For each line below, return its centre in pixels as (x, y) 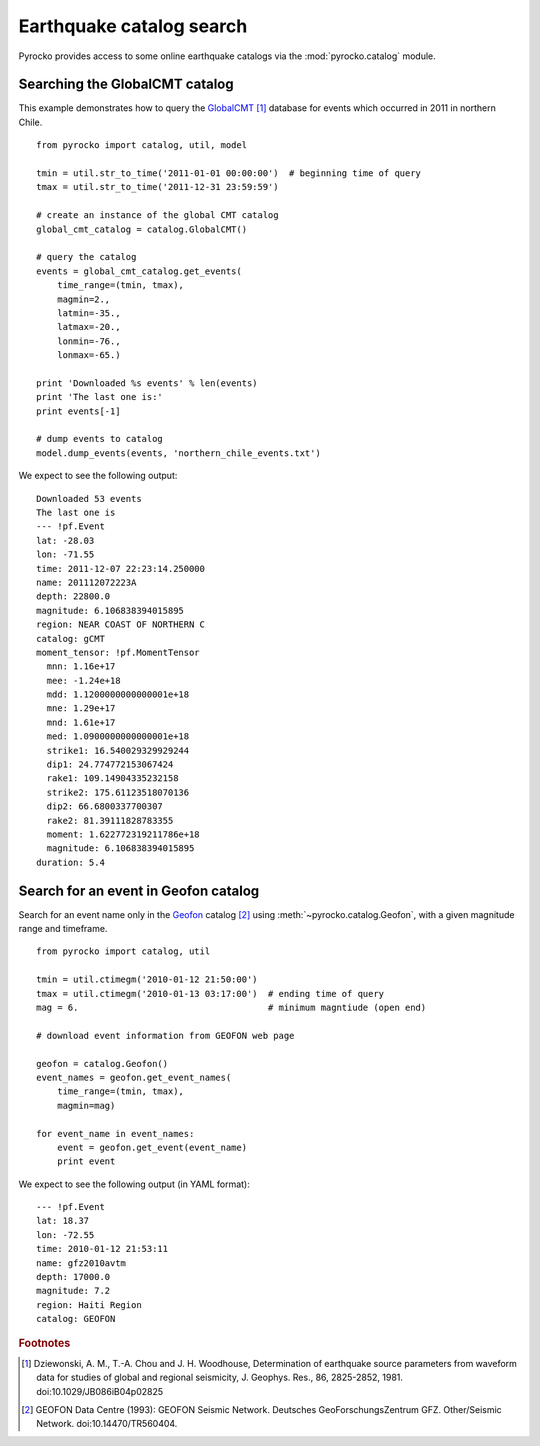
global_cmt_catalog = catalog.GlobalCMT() (142, 229)
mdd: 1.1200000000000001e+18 (118, 694)
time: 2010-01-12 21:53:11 (102, 1249)
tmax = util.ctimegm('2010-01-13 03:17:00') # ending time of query (210, 993)
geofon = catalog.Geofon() (102, 1063)
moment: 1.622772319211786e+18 (123, 834)
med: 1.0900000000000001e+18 (118, 736)
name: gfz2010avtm (81, 1263)
